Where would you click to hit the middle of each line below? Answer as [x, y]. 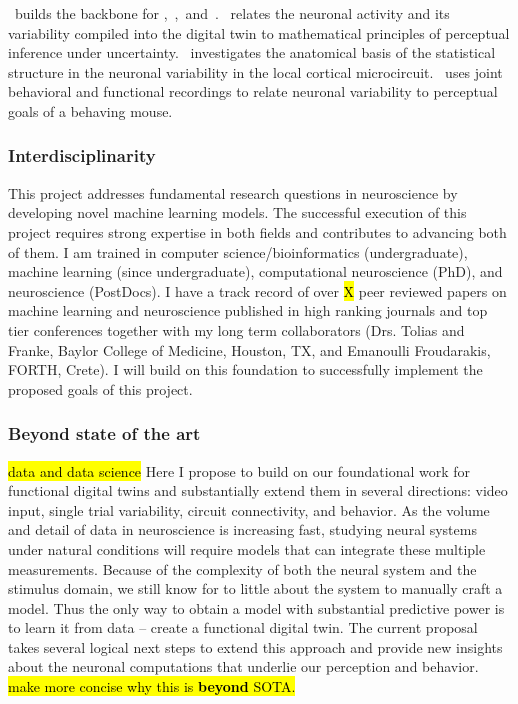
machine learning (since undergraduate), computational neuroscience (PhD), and [255, 271]
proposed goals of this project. [100, 388]
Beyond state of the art [104, 433]
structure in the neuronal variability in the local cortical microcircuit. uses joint [255, 71]
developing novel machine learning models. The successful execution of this [237, 212]
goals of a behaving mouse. [90, 110]
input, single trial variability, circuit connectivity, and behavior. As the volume [249, 509]
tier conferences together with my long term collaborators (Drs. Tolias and [236, 329]
